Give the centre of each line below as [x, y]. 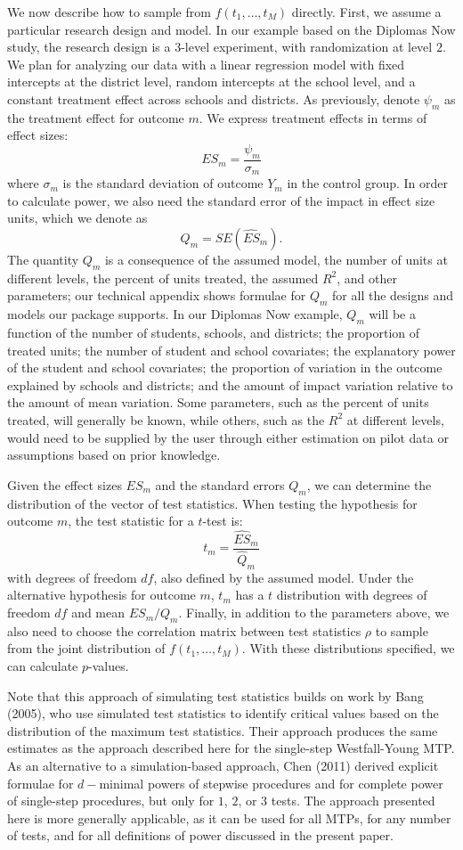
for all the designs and [393, 295]
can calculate [43, 666]
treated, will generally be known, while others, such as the [166, 419]
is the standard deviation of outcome [163, 183]
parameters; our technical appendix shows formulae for [157, 295]
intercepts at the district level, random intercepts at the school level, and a [211, 82]
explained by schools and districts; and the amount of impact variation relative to [230, 384]
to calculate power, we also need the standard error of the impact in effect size [221, 200]
